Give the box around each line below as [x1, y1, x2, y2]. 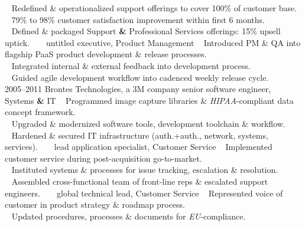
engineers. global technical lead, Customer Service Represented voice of [5, 186, 283, 199]
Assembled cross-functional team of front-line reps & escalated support [11, 175, 268, 187]
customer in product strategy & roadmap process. [5, 198, 186, 211]
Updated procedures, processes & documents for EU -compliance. [11, 209, 246, 222]
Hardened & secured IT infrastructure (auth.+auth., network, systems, [11, 129, 268, 141]
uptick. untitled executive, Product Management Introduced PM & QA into [5, 36, 301, 48]
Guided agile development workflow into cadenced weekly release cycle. [11, 71, 269, 83]
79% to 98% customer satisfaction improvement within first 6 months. [11, 13, 265, 25]
